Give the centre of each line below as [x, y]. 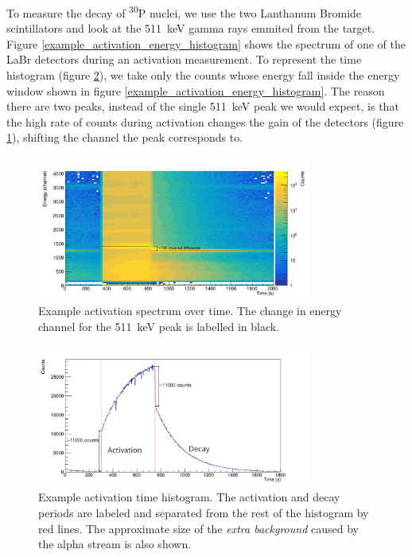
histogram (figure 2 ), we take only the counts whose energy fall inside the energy [203, 75]
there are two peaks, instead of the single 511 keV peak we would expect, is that [203, 106]
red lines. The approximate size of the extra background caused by [198, 528]
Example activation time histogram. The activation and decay [189, 497]
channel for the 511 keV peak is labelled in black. [159, 326]
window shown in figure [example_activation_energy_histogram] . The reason [196, 90]
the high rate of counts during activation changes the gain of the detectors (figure [205, 121]
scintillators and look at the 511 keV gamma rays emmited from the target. [191, 28]
